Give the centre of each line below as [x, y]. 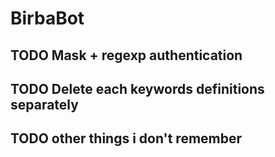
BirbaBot [47, 18]
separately [44, 104]
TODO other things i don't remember [126, 138]
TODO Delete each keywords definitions [137, 88]
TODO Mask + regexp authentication [126, 55]
